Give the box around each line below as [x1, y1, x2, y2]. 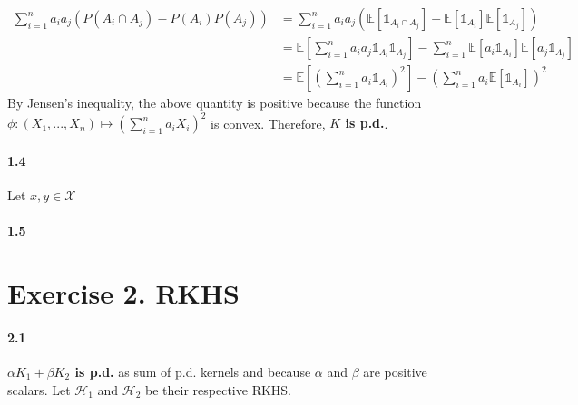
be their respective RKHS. [145, 380, 292, 399]
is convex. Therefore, [211, 113, 326, 132]
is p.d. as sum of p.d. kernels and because [74, 362, 311, 381]
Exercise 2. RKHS [7, 274, 240, 311]
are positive [363, 362, 427, 381]
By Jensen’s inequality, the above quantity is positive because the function [7, 93, 422, 112]
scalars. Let [7, 380, 71, 399]
